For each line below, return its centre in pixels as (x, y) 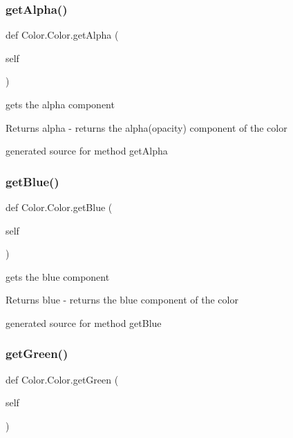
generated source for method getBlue (84, 322)
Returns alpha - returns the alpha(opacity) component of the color (146, 127)
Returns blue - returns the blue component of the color (122, 300)
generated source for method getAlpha (87, 151)
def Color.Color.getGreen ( (62, 379)
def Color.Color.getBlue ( (59, 207)
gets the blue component (58, 276)
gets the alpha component (60, 104)
